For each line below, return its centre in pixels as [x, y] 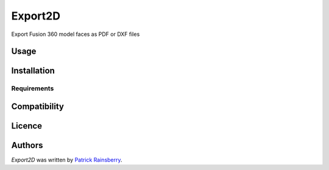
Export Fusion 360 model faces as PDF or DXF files [76, 34]
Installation [33, 71]
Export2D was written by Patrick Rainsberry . [67, 160]
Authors [27, 145]
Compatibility [37, 106]
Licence [27, 126]
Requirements [33, 88]
